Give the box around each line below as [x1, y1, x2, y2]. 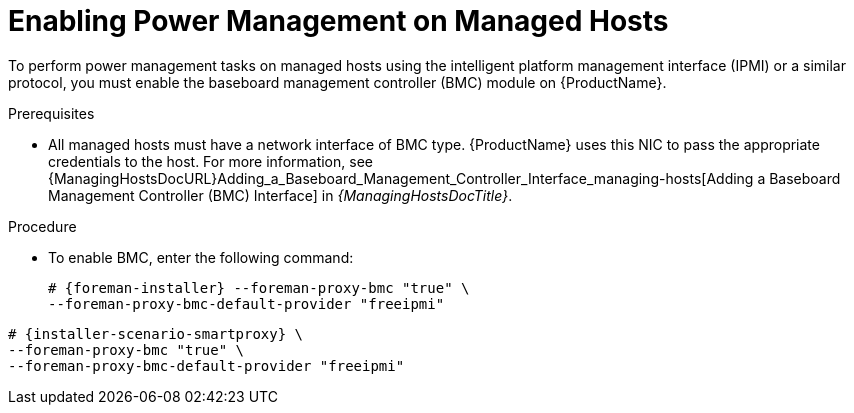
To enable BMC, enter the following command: [48, 248, 354, 266]
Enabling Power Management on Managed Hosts [8, 4, 669, 38]
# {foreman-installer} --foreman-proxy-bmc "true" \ [48, 279, 470, 296]
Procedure [8, 217, 77, 235]
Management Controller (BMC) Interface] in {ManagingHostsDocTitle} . [48, 186, 513, 204]
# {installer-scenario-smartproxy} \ [8, 325, 304, 342]
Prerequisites [8, 104, 95, 122]
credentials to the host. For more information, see [48, 152, 373, 170]
